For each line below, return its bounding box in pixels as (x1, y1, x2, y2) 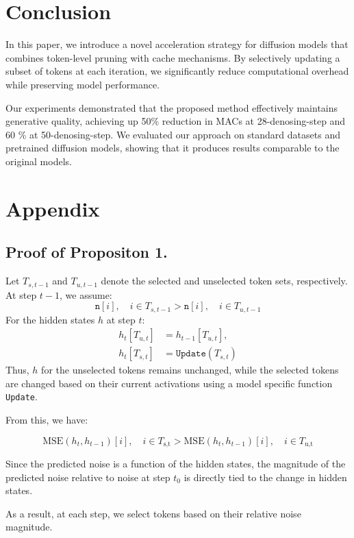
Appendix (5, 194, 100, 222)
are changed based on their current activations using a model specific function (5, 376, 333, 390)
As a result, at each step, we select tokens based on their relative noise (5, 506, 301, 520)
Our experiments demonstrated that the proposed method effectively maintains (5, 100, 338, 114)
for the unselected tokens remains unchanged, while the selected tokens (41, 363, 339, 377)
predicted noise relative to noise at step (5, 469, 170, 484)
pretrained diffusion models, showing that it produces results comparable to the (5, 140, 340, 155)
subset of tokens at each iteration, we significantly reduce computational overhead (5, 64, 349, 78)
